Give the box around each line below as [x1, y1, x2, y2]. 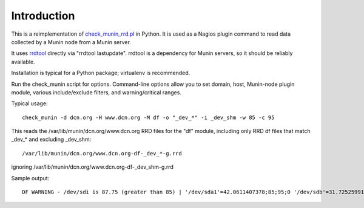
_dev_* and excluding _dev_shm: [11, 136, 92, 143]
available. [11, 58, 36, 65]
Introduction [11, 9, 75, 22]
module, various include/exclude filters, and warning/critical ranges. [11, 88, 182, 96]
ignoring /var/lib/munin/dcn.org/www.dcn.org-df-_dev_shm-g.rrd [11, 163, 174, 171]
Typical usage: [11, 100, 48, 107]
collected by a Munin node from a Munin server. [11, 38, 132, 45]
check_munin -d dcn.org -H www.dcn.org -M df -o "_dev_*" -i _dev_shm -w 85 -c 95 [22, 114, 275, 121]
